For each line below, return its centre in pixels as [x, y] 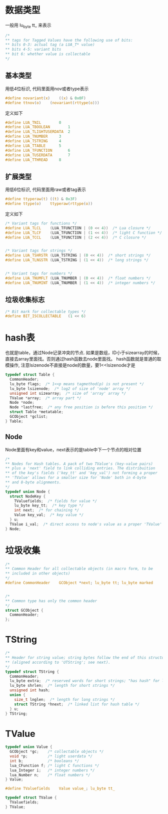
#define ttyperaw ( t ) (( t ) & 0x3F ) [41, 199]
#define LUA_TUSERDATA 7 [38, 155]
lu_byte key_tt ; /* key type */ [49, 506]
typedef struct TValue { [31, 798]
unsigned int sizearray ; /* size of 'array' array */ [68, 393]
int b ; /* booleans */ [44, 761]
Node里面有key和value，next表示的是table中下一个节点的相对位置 [73, 449]
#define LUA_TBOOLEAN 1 [38, 127]
